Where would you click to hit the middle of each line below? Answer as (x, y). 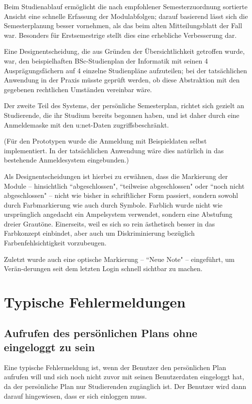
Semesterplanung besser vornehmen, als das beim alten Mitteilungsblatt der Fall (123, 25)
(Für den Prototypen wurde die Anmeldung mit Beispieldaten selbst (105, 141)
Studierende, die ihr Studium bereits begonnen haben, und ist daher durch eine (122, 115)
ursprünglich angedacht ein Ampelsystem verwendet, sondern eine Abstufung (118, 214)
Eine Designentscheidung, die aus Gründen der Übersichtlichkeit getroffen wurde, (124, 51)
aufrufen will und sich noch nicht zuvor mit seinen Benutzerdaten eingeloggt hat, (124, 377)
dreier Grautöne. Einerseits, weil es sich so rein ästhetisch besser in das (110, 223)
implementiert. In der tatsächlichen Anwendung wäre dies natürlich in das (114, 150)
